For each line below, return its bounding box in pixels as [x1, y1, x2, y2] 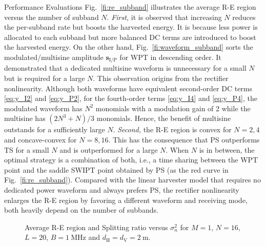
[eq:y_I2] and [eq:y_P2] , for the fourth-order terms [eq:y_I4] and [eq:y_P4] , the [4, 93, 257, 104]
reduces [232, 11, 256, 22]
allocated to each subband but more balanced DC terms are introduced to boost [4, 31, 256, 42]
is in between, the [199, 144, 255, 155]
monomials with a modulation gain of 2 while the [95, 102, 251, 113]
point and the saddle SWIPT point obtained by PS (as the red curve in [4, 164, 229, 175]
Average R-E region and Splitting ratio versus [25, 221, 168, 232]
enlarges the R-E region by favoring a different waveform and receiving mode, [4, 194, 248, 205]
